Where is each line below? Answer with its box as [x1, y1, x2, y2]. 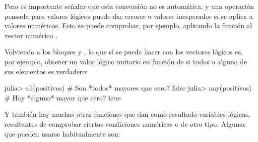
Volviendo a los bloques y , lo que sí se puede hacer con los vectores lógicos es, [4, 47, 243, 57]
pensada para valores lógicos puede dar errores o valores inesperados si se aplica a [4, 10, 253, 21]
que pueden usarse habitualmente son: [4, 128, 120, 139]
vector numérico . [4, 30, 58, 40]
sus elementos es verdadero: [4, 66, 88, 76]
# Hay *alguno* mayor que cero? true [4, 92, 121, 102]
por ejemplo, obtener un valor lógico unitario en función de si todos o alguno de [4, 56, 247, 66]
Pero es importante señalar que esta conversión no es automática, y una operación [4, 1, 254, 11]
